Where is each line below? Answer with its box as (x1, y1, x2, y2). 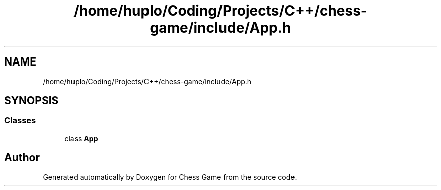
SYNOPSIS (4, 94, 59, 107)
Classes (4, 115, 36, 126)
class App (64, 134, 98, 143)
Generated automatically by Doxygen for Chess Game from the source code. (43, 172, 297, 181)
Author (4, 151, 40, 164)
